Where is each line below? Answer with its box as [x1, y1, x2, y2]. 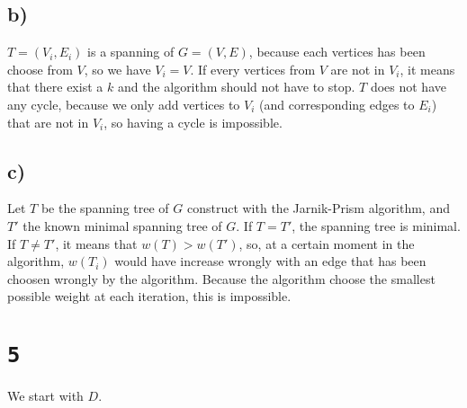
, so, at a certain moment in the [238, 234, 415, 253]
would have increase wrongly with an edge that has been [114, 252, 427, 271]
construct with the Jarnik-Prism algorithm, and [186, 199, 450, 217]
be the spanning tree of [40, 199, 169, 217]
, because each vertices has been [248, 42, 426, 61]
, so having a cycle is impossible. [103, 112, 283, 131]
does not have [370, 77, 446, 96]
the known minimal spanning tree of [22, 216, 222, 235]
